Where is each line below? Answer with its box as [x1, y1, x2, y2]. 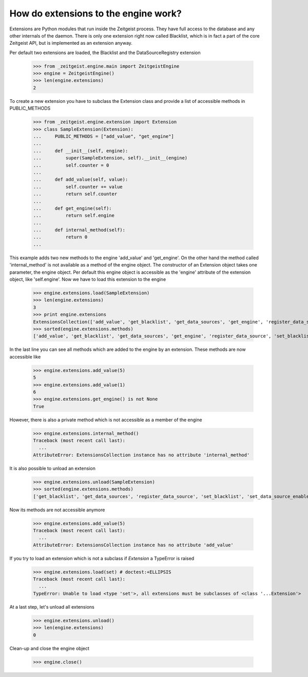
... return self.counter [33, 191, 118, 197]
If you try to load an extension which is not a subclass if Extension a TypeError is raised [9, 555, 195, 561]
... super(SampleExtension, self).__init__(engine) [33, 155, 188, 161]
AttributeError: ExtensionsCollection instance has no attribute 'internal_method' [33, 452, 250, 458]
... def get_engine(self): [33, 205, 112, 211]
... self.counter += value [33, 184, 123, 190]
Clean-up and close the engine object [9, 645, 90, 651]
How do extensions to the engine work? [9, 8, 182, 19]
